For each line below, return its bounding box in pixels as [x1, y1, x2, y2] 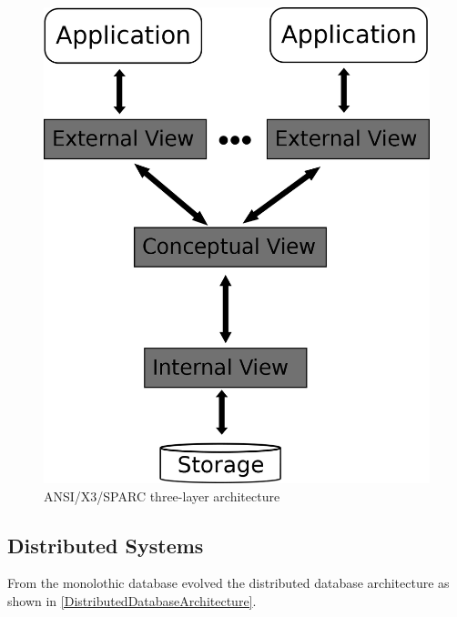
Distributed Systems [7, 531, 204, 559]
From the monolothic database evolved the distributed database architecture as [7, 573, 450, 592]
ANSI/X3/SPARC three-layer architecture [44, 486, 280, 505]
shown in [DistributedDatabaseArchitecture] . [7, 592, 257, 611]
